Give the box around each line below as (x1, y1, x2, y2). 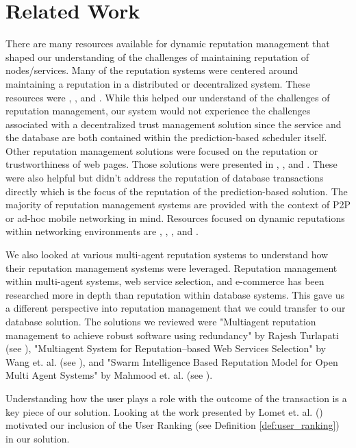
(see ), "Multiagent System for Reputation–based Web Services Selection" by (5, 341, 326, 356)
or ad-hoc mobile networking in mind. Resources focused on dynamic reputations (5, 210, 345, 225)
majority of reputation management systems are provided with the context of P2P (5, 197, 351, 212)
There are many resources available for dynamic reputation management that (5, 36, 330, 51)
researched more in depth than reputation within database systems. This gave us (5, 287, 344, 301)
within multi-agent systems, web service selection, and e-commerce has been (5, 274, 325, 288)
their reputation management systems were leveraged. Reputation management (5, 260, 338, 275)
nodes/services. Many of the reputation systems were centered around (5, 63, 298, 77)
